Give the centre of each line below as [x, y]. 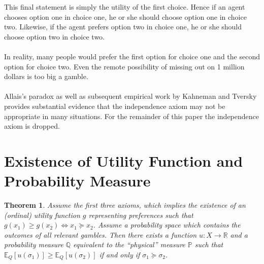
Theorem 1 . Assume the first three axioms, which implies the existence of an [125, 205]
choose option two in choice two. [54, 36]
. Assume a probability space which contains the [167, 225]
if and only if [120, 254]
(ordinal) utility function [42, 215]
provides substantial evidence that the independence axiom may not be [115, 106]
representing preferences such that [141, 215]
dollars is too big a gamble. [46, 76]
